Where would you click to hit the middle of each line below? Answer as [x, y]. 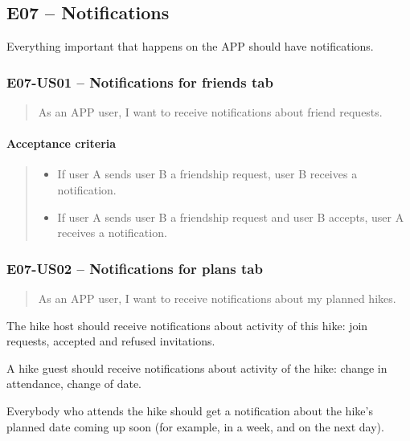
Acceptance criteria [61, 143]
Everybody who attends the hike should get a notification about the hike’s [190, 410]
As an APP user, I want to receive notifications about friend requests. [210, 112]
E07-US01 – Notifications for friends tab [140, 82]
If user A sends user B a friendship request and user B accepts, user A [231, 216]
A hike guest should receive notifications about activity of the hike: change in [197, 367]
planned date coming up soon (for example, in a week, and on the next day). [195, 426]
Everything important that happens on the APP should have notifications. [190, 46]
